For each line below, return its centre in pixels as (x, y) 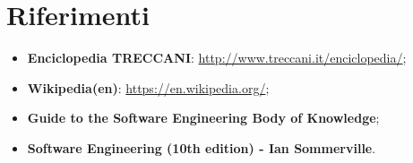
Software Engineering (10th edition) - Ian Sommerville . (202, 147)
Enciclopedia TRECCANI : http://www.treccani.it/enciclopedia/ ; (217, 58)
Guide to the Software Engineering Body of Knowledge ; (203, 118)
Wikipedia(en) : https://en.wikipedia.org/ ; (148, 87)
